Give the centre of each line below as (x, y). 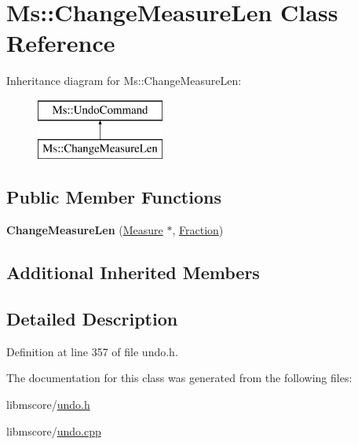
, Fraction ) (198, 230)
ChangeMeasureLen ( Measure (85, 230)
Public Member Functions (114, 197)
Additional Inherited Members (133, 272)
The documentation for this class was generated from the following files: (179, 378)
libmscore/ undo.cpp (54, 430)
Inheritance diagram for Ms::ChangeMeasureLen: (124, 81)
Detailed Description (92, 319)
